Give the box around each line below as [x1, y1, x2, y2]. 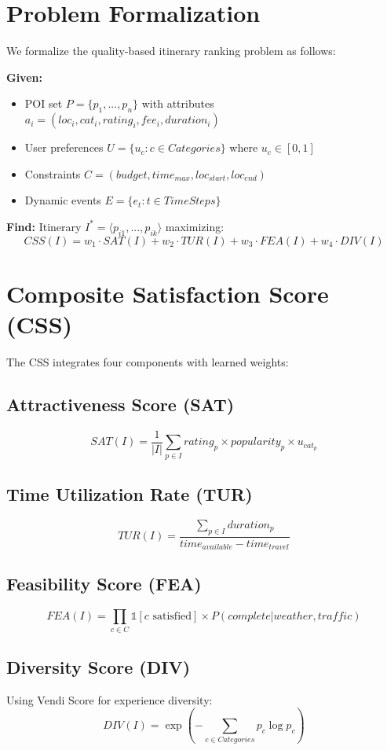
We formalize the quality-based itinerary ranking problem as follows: [6, 42, 336, 59]
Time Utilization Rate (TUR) [6, 481, 253, 506]
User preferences [24, 139, 104, 156]
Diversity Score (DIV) [6, 655, 191, 678]
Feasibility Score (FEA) [6, 572, 202, 596]
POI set [24, 95, 63, 112]
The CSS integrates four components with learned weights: [6, 354, 289, 369]
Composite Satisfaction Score [6, 277, 329, 309]
